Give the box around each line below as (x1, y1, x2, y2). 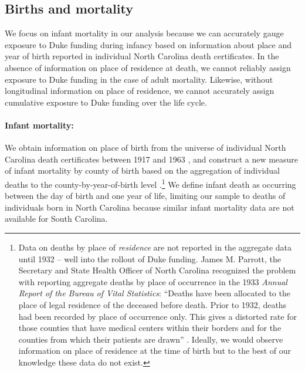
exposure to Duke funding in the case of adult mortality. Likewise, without (5, 73, 273, 85)
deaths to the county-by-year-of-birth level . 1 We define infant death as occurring (5, 176, 296, 190)
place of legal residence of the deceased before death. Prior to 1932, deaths (18, 298, 287, 310)
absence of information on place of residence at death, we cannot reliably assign (5, 61, 291, 73)
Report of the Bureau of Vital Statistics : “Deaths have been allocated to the (18, 287, 290, 299)
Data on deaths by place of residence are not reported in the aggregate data (18, 241, 292, 253)
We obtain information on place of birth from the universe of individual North (5, 141, 286, 154)
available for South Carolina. (5, 212, 108, 225)
